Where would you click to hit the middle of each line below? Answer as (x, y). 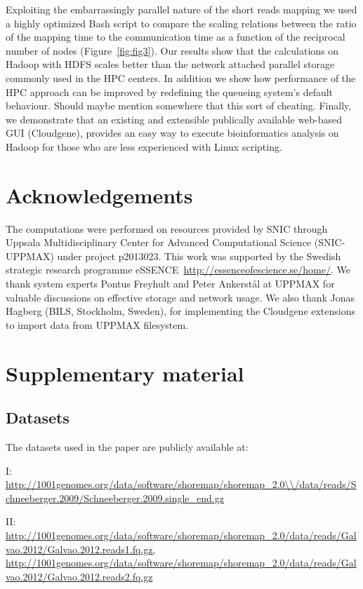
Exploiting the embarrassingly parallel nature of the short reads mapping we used (181, 9)
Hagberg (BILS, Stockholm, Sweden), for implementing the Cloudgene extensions (181, 311)
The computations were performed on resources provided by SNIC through (167, 228)
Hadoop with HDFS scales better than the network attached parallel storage (170, 64)
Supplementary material (125, 373)
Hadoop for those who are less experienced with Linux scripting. (144, 146)
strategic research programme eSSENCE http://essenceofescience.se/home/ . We (178, 270)
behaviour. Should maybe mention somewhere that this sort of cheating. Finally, (179, 106)
